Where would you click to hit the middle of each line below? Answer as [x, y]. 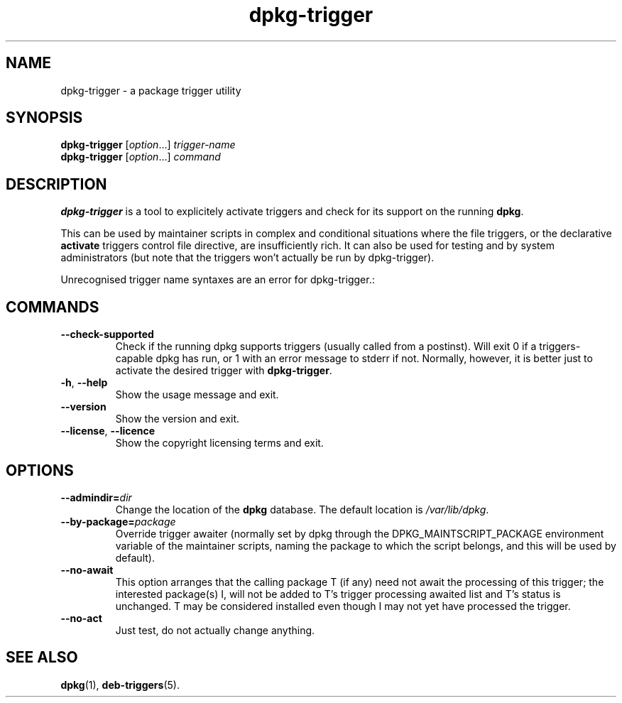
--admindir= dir [96, 497]
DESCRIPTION [56, 184]
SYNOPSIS [44, 118]
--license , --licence [108, 431]
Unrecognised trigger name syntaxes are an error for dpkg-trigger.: [218, 280]
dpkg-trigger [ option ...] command [141, 157]
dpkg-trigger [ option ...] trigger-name [148, 145]
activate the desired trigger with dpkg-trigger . [224, 371]
